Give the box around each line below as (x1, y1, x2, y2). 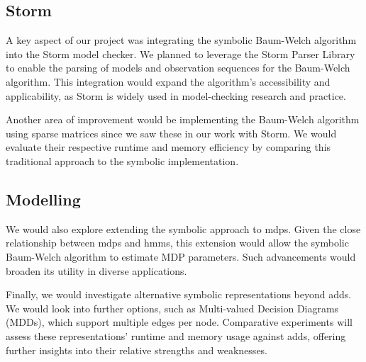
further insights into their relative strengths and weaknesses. (6, 342, 268, 357)
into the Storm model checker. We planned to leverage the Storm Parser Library (6, 46, 355, 61)
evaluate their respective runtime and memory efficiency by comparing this (6, 140, 331, 154)
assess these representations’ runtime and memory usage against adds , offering (6, 328, 346, 343)
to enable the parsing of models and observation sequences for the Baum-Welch (6, 60, 350, 75)
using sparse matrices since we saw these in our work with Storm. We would (6, 125, 337, 140)
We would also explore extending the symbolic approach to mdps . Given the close (6, 221, 361, 236)
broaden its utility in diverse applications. (6, 263, 187, 278)
